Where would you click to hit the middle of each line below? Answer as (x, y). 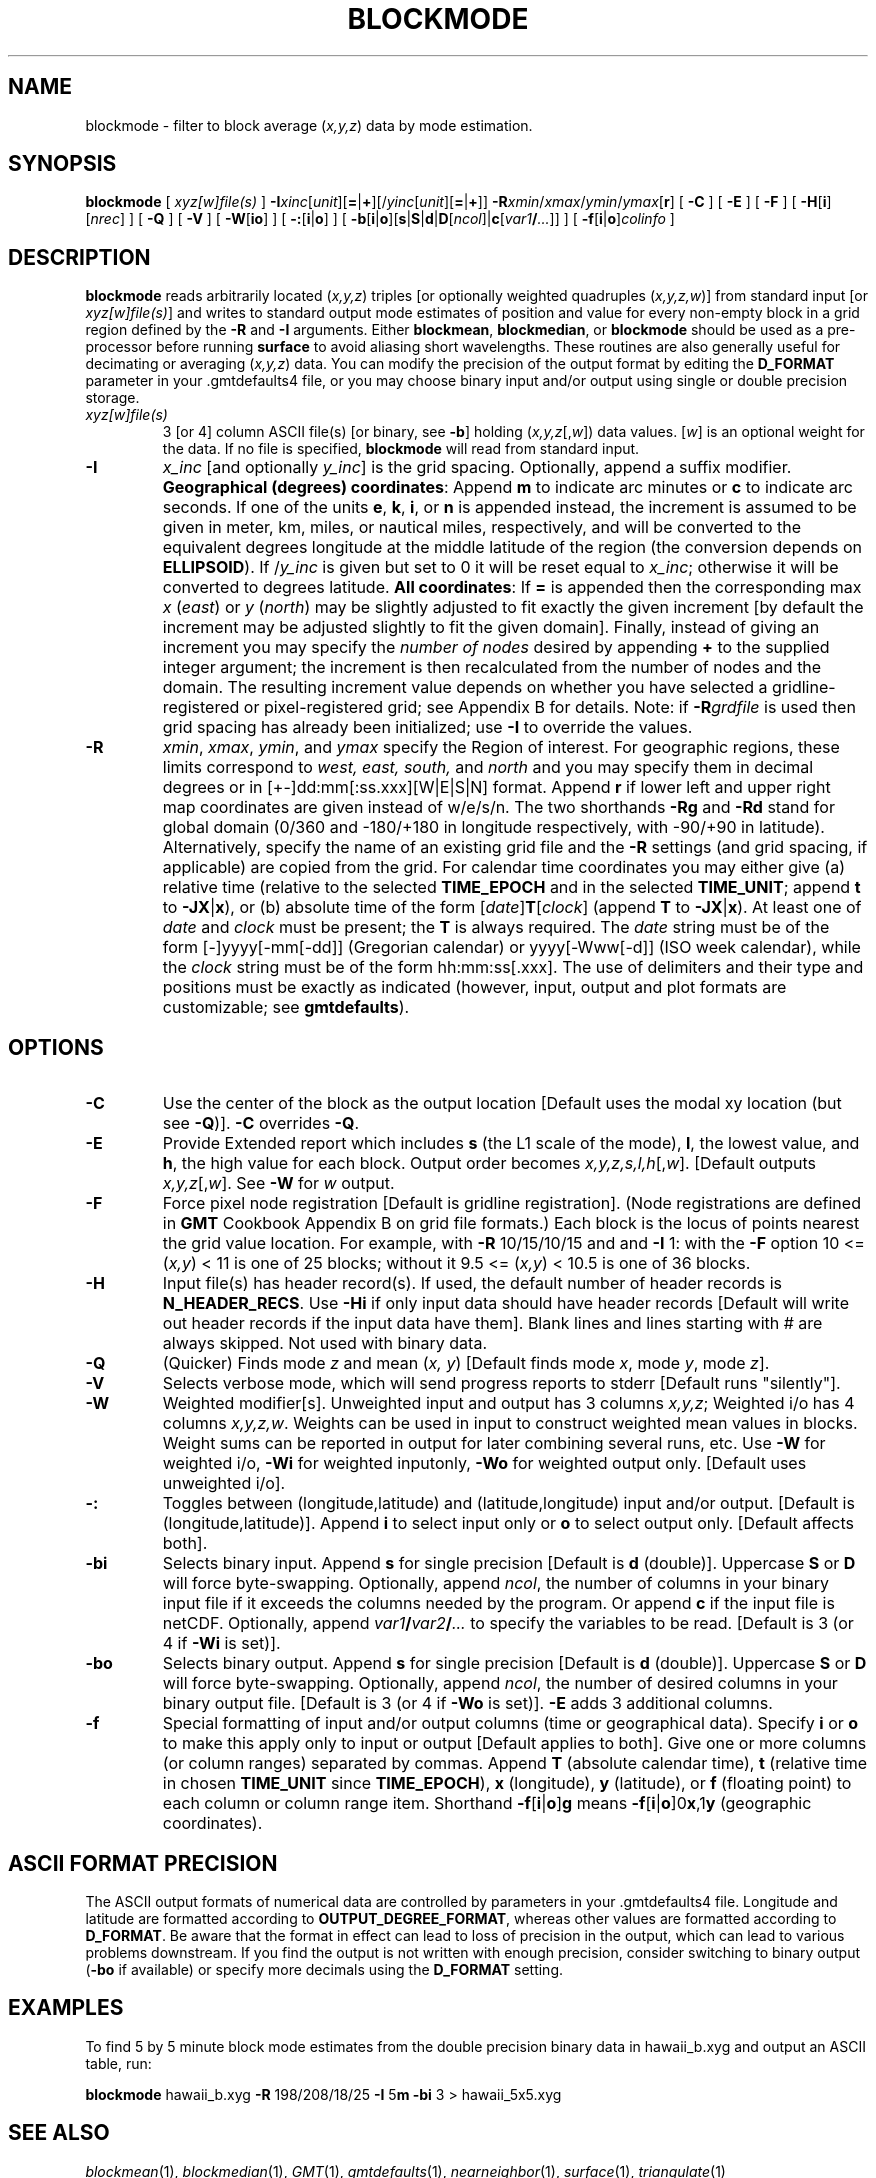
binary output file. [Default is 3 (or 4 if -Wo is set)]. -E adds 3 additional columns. (467, 1703)
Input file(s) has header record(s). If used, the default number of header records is (472, 1283)
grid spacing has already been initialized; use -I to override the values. (427, 727)
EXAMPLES (66, 2008)
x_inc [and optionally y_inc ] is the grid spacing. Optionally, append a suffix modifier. (477, 467)
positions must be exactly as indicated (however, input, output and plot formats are (474, 987)
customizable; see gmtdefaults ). (286, 1007)
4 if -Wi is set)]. (221, 1643)
